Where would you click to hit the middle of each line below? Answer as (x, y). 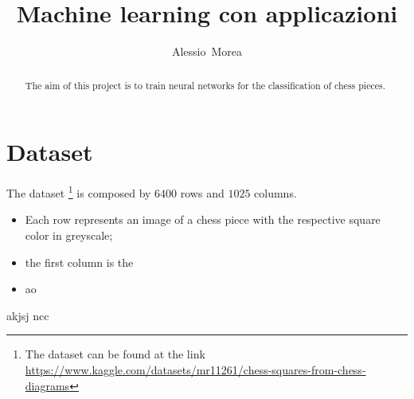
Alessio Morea (207, 51)
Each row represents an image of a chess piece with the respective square (203, 219)
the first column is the (79, 262)
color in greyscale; (69, 235)
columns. (275, 192)
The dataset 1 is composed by (79, 192)
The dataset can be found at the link (115, 354)
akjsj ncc (28, 315)
